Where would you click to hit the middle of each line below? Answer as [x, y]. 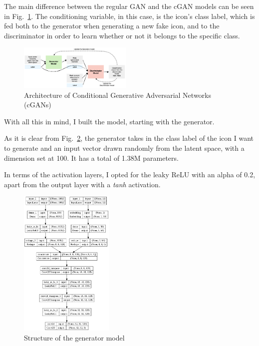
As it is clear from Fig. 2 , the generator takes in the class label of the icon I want [129, 138]
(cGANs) [38, 105]
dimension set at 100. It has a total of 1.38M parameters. [91, 158]
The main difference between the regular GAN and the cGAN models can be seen [129, 6]
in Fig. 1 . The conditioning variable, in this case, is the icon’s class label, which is [129, 16]
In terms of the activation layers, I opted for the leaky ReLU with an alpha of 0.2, [130, 174]
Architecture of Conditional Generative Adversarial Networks [118, 95]
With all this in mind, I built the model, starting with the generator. [109, 121]
